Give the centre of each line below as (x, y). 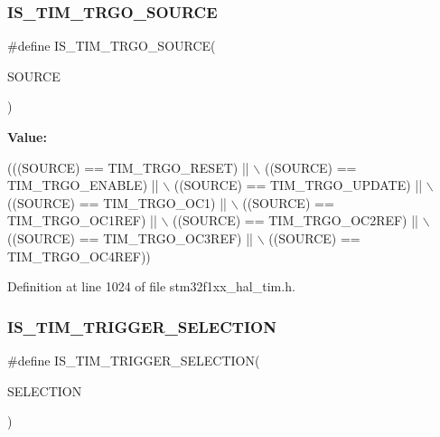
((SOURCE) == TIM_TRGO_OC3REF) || (130, 237)
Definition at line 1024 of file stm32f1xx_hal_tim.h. (151, 286)
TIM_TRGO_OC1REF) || (82, 220)
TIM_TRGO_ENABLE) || (83, 185)
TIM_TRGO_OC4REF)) (79, 256)
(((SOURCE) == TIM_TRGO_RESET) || (128, 167)
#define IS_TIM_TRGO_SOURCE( (112, 46)
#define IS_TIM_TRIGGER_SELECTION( (134, 360)
